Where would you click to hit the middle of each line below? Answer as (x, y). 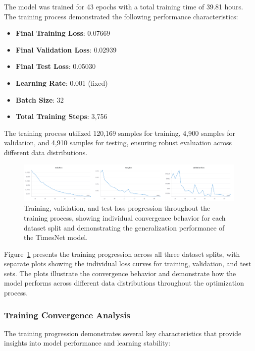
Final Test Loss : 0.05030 (56, 66)
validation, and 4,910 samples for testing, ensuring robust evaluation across (118, 143)
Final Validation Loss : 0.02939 (66, 49)
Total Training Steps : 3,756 (61, 116)
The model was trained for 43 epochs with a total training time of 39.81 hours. (124, 6)
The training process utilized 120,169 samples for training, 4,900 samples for (120, 133)
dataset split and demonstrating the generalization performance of (124, 227)
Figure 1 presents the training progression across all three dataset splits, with (122, 254)
